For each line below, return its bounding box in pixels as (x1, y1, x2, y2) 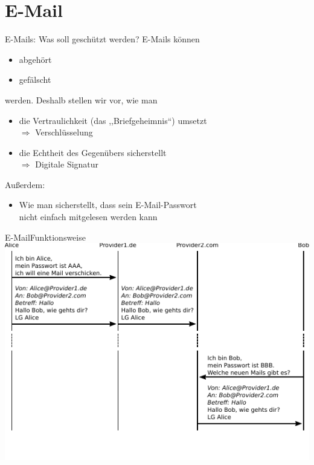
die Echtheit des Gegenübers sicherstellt (19, 146, 167, 158)
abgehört (19, 53, 52, 65)
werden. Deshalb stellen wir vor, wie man (5, 93, 158, 106)
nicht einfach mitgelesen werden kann (19, 210, 158, 223)
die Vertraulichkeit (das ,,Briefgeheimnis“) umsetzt (19, 114, 207, 126)
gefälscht (19, 73, 51, 86)
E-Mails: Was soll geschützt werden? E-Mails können (5, 33, 200, 45)
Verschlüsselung (35, 126, 93, 138)
